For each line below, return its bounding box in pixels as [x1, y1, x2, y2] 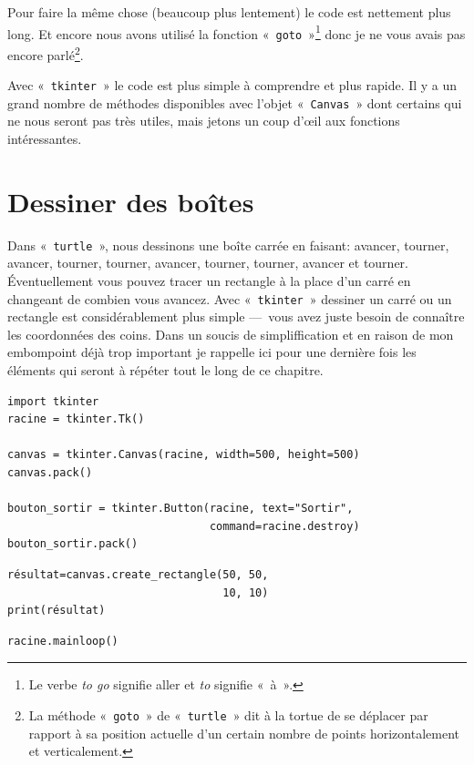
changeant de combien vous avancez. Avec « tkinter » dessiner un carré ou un [7, 289, 452, 308]
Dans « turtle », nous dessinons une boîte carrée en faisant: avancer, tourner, [7, 235, 449, 254]
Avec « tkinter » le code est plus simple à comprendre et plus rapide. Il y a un [7, 76, 458, 95]
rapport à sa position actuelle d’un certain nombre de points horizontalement [28, 723, 459, 742]
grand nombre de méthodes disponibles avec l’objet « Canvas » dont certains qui [7, 93, 462, 112]
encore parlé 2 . [7, 42, 84, 64]
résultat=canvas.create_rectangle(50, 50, [7, 568, 269, 581]
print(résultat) [7, 604, 106, 617]
